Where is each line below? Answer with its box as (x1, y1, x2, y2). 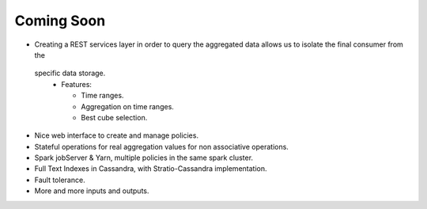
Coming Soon (14, 12, 106, 29)
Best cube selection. (81, 112, 148, 122)
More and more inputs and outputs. (34, 186, 149, 196)
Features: (61, 79, 93, 89)
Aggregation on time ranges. (81, 101, 174, 111)
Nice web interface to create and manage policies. (34, 131, 199, 140)
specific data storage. (34, 68, 106, 78)
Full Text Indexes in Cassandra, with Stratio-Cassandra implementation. (34, 164, 267, 173)
